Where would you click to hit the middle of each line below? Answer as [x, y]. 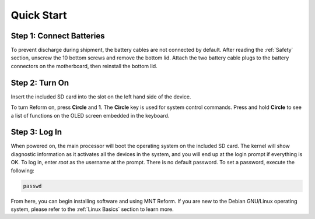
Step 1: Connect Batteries [58, 36]
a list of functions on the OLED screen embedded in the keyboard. [90, 115]
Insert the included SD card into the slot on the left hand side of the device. [101, 97]
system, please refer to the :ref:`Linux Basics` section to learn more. [92, 209]
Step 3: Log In [36, 132]
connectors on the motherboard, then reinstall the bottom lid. [84, 66]
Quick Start [39, 15]
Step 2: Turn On [40, 82]
